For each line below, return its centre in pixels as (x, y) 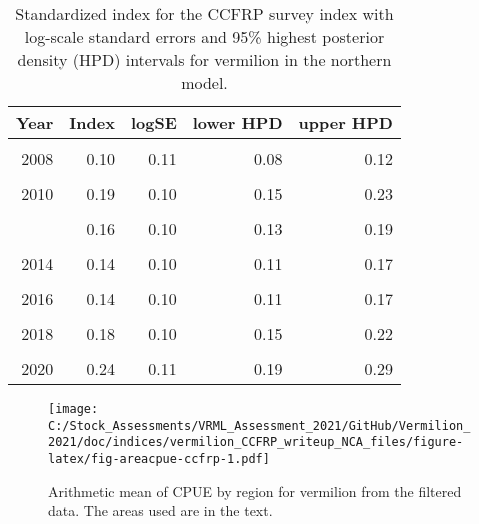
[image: (73, 409)
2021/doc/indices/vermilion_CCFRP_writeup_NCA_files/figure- (256, 442)
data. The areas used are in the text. (160, 510)
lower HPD (237, 122)
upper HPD (345, 122)
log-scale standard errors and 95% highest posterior (204, 36)
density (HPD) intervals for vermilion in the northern (204, 59)
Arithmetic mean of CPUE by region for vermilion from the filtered (255, 490)
